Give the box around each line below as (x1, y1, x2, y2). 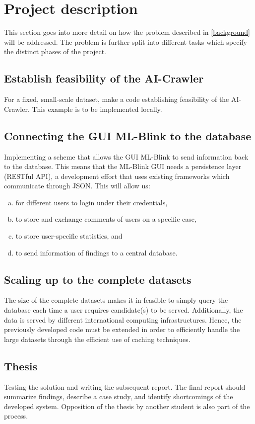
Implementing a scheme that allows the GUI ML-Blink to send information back (4, 151, 249, 162)
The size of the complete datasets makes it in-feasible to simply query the (4, 295, 228, 305)
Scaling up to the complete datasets (4, 271, 191, 287)
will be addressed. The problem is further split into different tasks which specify (4, 36, 247, 47)
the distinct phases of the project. (4, 46, 106, 57)
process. (4, 411, 28, 421)
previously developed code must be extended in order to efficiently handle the (4, 324, 240, 335)
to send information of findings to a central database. (15, 247, 178, 257)
